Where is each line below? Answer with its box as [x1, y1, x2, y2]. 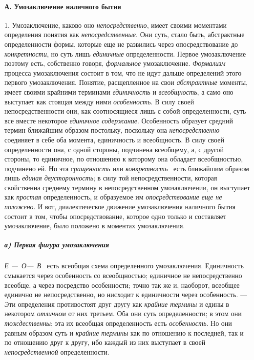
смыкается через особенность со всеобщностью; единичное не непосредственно [4, 270, 242, 280]
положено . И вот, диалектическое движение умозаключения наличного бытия [4, 201, 235, 212]
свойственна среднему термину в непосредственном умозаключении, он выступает [4, 182, 250, 192]
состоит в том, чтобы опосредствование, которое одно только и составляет [4, 211, 227, 221]
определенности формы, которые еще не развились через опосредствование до [4, 39, 238, 49]
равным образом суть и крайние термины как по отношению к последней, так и [4, 327, 244, 338]
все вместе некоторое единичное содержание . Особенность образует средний [4, 115, 233, 125]
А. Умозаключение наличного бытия [4, 1, 121, 11]
